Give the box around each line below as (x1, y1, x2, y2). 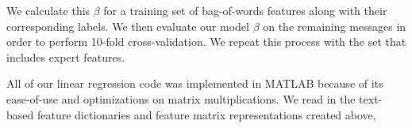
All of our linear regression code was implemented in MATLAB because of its (6, 75, 383, 92)
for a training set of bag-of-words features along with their (103, 2, 387, 18)
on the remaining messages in (263, 17, 406, 34)
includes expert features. (6, 48, 125, 65)
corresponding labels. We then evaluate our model (6, 17, 249, 34)
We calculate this (6, 2, 90, 18)
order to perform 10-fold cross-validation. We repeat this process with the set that (6, 33, 406, 50)
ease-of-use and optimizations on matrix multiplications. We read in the (6, 90, 356, 107)
